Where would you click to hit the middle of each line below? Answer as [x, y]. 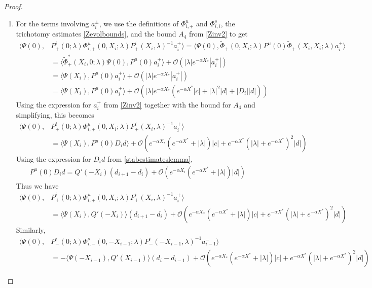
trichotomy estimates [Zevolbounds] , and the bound [96, 34]
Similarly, [31, 229]
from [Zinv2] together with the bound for [167, 104]
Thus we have [37, 185]
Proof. [13, 6]
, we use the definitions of [139, 23]
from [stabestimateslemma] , [150, 159]
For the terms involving [52, 23]
